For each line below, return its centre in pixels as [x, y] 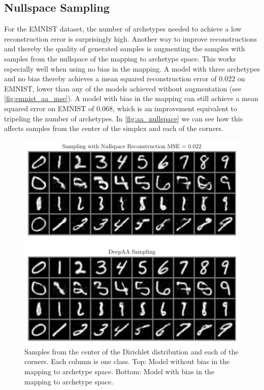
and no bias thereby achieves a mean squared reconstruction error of [110, 78]
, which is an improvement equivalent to [175, 108]
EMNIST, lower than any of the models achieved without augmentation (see [123, 88]
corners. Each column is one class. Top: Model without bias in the [127, 361]
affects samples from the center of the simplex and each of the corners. [114, 128]
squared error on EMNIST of [49, 108]
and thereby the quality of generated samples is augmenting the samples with [125, 48]
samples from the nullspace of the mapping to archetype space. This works [120, 58]
